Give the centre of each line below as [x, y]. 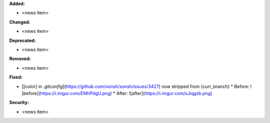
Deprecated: [22, 40]
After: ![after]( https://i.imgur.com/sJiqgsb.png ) [164, 93]
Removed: [20, 59]
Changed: [20, 22]
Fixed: [16, 77]
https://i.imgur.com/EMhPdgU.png [75, 93]
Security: [19, 102]
